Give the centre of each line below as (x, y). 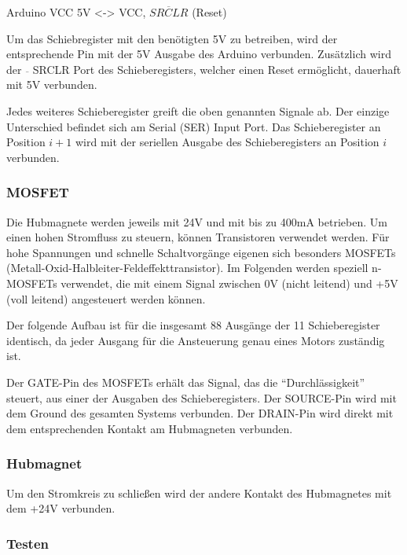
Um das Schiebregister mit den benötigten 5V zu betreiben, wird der (172, 38)
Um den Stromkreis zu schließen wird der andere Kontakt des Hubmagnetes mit (199, 493)
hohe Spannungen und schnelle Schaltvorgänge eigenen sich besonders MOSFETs (201, 252)
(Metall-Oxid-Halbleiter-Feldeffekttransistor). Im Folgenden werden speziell (187, 268)
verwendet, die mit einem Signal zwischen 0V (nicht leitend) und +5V (229, 283)
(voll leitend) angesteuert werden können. (106, 298)
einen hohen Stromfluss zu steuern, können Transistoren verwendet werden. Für (198, 237)
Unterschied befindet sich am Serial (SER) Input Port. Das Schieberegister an (194, 126)
